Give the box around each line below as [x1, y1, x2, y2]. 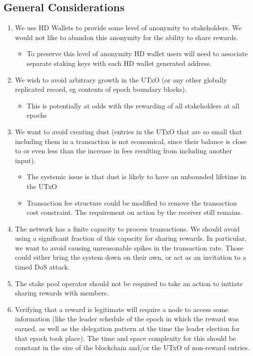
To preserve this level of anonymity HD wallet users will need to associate [26, 48, 248, 59]
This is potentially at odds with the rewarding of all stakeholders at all [26, 100, 240, 110]
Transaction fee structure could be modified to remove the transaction [26, 197, 237, 208]
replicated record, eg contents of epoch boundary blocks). [15, 84, 187, 94]
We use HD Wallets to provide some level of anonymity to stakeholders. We [15, 22, 242, 33]
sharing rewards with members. [15, 288, 109, 298]
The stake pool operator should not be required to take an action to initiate [15, 278, 243, 288]
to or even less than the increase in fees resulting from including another [15, 146, 232, 156]
